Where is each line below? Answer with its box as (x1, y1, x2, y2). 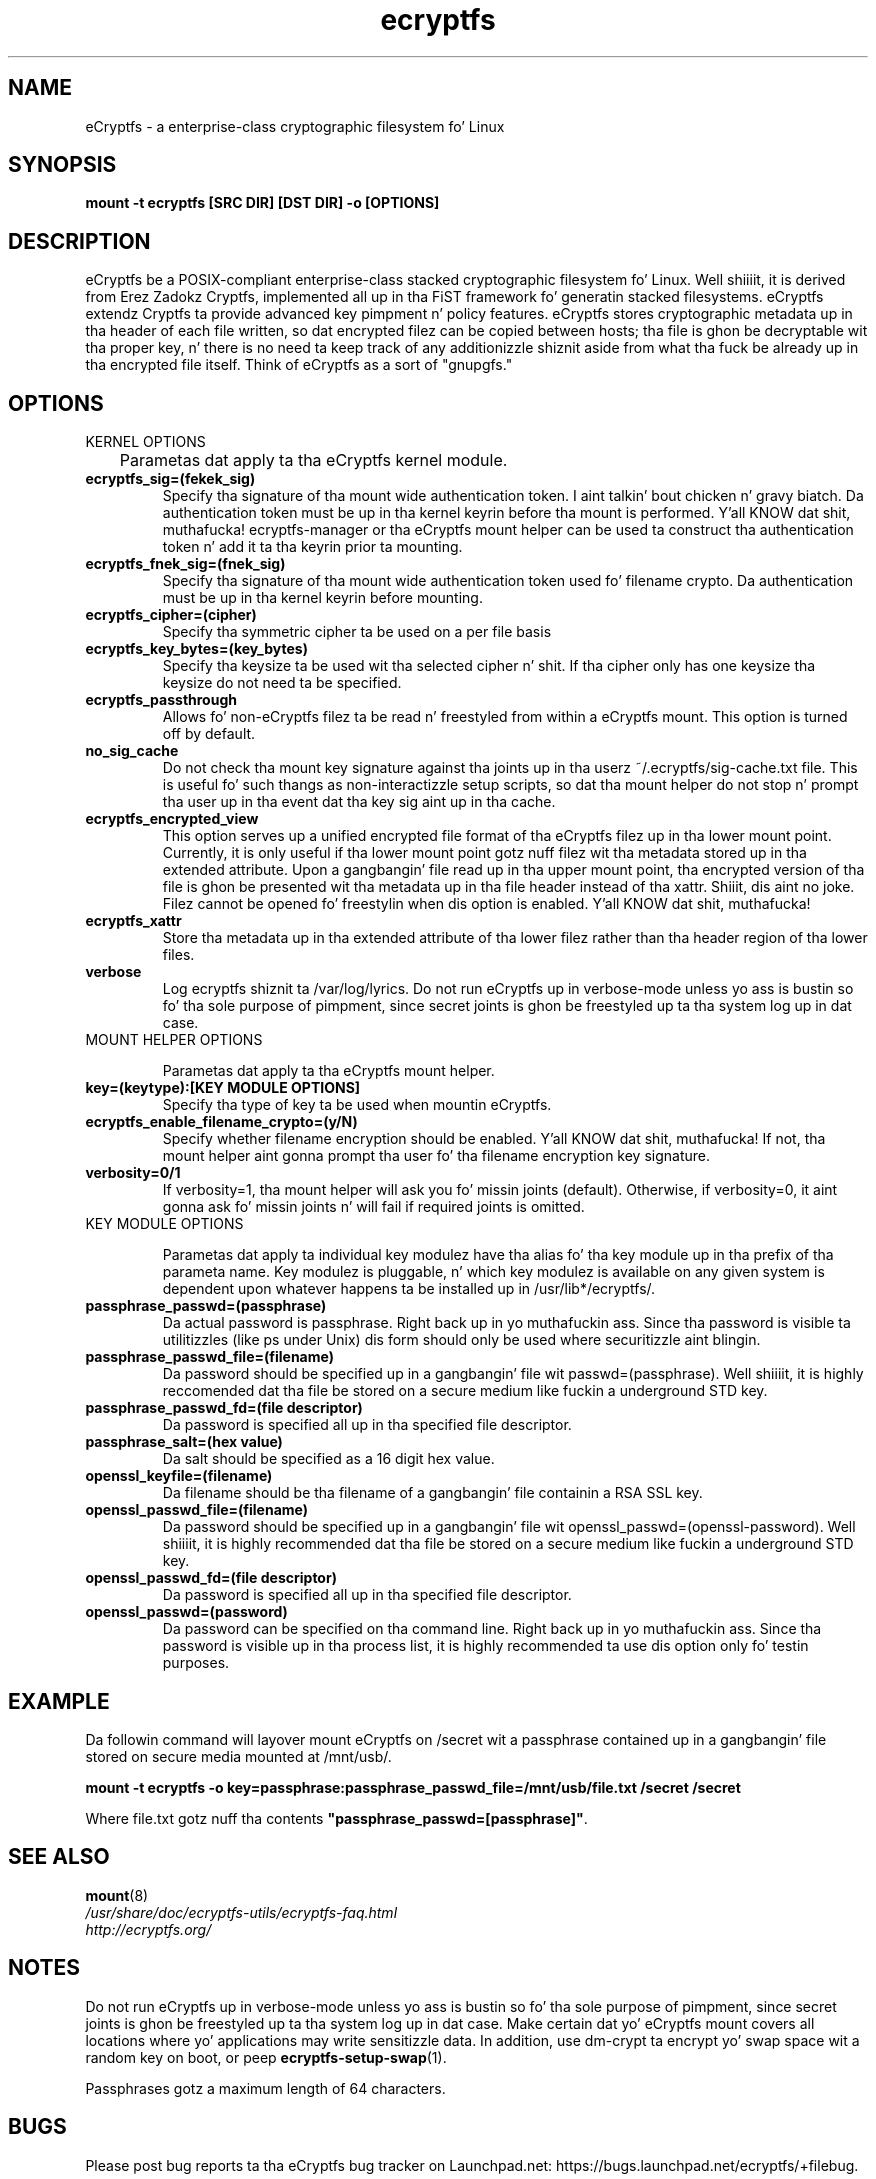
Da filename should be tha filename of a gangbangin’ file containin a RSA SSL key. (162, 1484, 703, 1502)
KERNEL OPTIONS (85, 433, 206, 451)
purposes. (162, 1654, 230, 1672)
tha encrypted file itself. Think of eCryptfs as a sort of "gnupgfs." (85, 356, 513, 374)
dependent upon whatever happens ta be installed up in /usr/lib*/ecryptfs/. (162, 1280, 656, 1298)
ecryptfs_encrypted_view (85, 810, 259, 828)
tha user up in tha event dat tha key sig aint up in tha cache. (162, 793, 556, 811)
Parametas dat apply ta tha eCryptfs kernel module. (119, 450, 508, 471)
